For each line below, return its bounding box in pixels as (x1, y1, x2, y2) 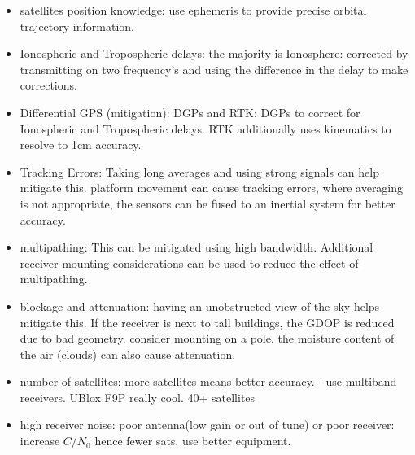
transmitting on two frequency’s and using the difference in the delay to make (20, 60, 408, 77)
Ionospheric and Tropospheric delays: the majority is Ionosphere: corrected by (20, 45, 408, 62)
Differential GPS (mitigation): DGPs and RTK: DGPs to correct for (20, 103, 360, 120)
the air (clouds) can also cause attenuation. (20, 345, 236, 362)
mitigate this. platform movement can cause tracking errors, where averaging (20, 179, 404, 196)
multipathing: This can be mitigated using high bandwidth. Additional (20, 238, 373, 256)
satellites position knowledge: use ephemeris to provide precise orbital (20, 2, 367, 18)
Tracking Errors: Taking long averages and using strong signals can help (20, 163, 379, 180)
